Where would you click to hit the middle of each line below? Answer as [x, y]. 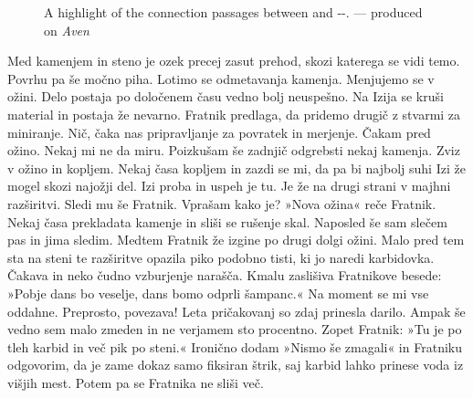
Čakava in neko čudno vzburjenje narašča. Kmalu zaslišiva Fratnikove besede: [225, 275]
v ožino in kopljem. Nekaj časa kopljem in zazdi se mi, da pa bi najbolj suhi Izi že [236, 168]
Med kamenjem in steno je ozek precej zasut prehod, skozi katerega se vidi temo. [234, 61]
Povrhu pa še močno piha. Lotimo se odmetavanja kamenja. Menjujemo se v [221, 78]
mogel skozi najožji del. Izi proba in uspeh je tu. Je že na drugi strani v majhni [229, 186]
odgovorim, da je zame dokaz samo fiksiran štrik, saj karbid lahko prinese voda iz [236, 365]
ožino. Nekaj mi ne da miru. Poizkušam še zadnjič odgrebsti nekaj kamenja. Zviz [234, 150]
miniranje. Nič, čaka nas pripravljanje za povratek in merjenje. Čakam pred [219, 132]
